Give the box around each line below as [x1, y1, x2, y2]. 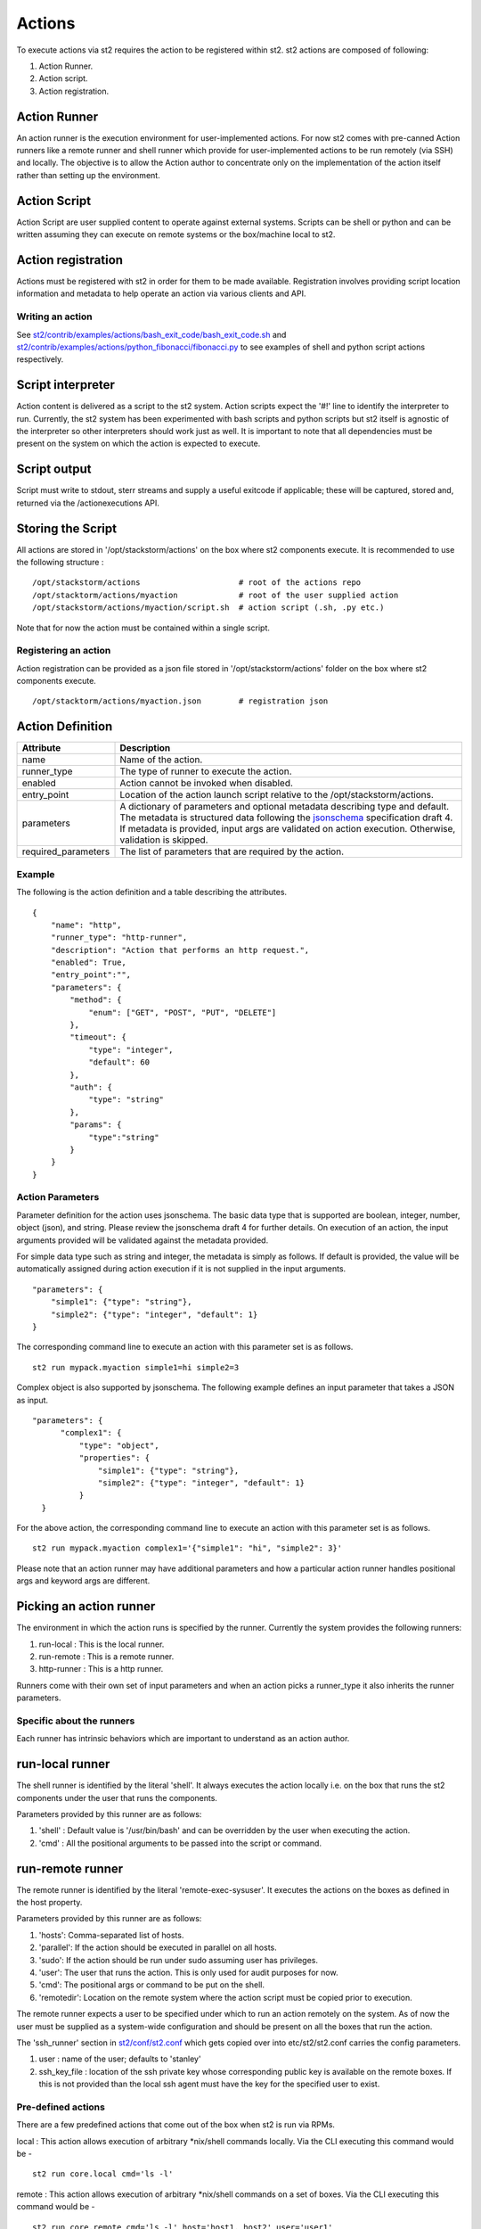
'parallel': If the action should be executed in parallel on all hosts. [38, 1942, 277, 1953]
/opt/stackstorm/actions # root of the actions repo [32, 578, 362, 588]
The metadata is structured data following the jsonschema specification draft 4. [119, 811, 453, 824]
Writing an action [16, 310, 93, 323]
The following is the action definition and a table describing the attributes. [16, 887, 288, 898]
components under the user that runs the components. [16, 1792, 218, 1803]
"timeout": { [69, 1032, 126, 1042]
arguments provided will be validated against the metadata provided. [16, 1235, 269, 1246]
